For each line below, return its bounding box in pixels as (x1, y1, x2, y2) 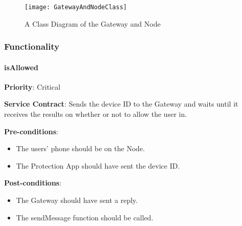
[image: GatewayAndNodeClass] (25, 4, 127, 11)
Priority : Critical (4, 81, 61, 92)
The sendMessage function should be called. (16, 212, 154, 222)
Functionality (4, 40, 60, 53)
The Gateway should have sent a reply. (16, 195, 138, 206)
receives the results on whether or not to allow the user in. (4, 109, 187, 119)
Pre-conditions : (4, 126, 58, 136)
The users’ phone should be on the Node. (16, 143, 145, 154)
